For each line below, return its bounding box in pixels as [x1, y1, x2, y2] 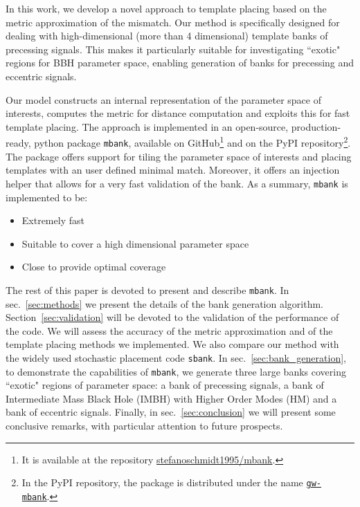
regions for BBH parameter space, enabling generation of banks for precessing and [6, 55, 354, 70]
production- [291, 119, 341, 133]
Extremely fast [21, 213, 84, 228]
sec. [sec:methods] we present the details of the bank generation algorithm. [6, 296, 323, 311]
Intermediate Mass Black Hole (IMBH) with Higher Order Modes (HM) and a [6, 391, 337, 405]
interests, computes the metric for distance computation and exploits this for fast [6, 106, 350, 120]
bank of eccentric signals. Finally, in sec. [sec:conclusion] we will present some [6, 405, 336, 419]
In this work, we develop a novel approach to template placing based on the [6, 1, 327, 15]
